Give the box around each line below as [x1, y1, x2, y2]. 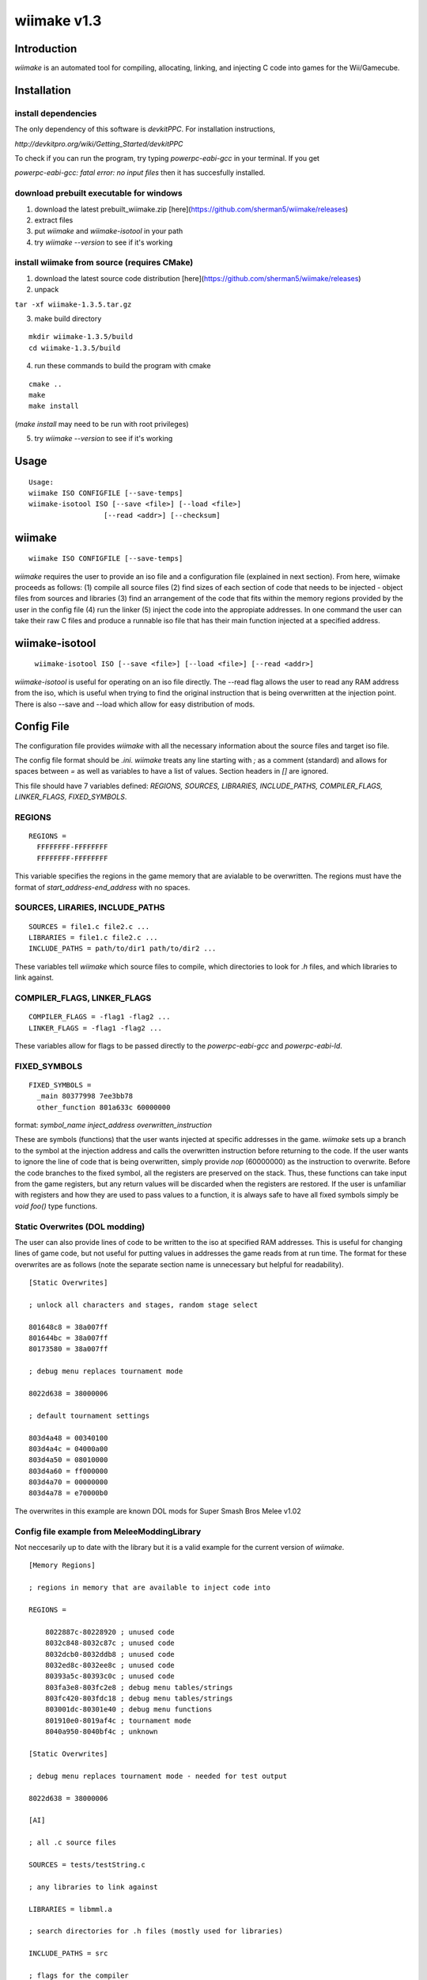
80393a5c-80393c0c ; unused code [44, 1672, 176, 1681]
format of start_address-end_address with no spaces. [14, 882, 191, 892]
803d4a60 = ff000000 [28, 1466, 108, 1475]
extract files [34, 215, 74, 225]
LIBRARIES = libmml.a [28, 1905, 112, 1913]
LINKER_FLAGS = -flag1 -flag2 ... [28, 1023, 162, 1033]
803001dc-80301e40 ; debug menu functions [44, 1705, 213, 1714]
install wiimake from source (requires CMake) [14, 257, 194, 268]
